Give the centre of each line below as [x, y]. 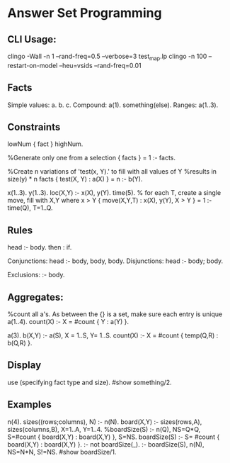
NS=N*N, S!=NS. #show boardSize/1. [62, 452]
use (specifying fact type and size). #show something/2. [90, 382]
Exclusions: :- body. [36, 275]
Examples [29, 405]
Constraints [34, 127]
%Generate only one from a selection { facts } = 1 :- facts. [91, 158]
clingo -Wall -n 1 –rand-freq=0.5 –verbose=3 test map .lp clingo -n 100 [107, 57]
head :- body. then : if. [40, 247]
